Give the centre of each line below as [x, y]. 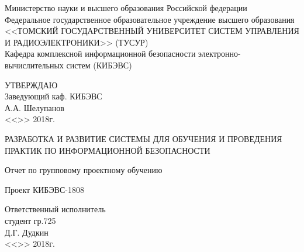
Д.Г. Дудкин [27, 232]
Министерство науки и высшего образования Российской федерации [126, 8]
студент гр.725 [30, 220]
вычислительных [34, 65]
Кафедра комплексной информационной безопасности [100, 53]
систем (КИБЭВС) [99, 65]
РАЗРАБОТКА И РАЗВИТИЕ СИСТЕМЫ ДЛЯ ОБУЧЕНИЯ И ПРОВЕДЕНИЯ [144, 138]
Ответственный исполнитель [55, 209]
